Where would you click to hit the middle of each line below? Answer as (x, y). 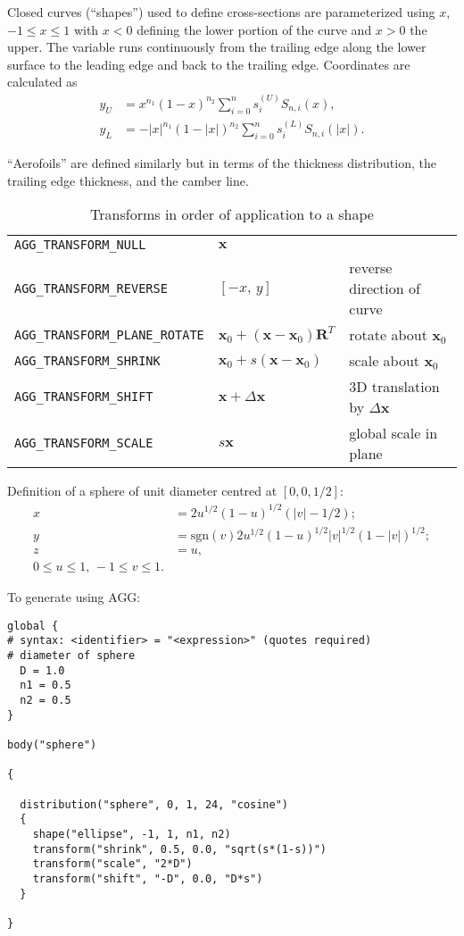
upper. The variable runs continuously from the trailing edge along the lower (217, 47)
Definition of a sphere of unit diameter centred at (142, 491)
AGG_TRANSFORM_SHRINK (87, 360)
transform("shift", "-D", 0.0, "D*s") (148, 878)
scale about (385, 361)
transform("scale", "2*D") (112, 864)
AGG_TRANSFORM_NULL (80, 245)
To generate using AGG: (74, 597)
